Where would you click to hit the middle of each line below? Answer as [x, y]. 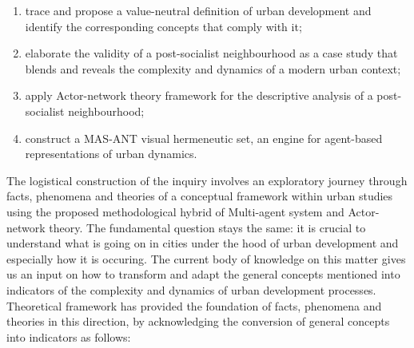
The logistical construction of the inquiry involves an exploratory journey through [207, 180]
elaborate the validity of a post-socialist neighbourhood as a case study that [211, 53]
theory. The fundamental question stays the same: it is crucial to [207, 227]
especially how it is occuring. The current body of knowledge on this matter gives [206, 258]
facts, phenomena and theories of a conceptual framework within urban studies [200, 196]
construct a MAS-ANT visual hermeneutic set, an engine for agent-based [204, 138]
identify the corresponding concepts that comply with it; [163, 26]
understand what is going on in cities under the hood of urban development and [203, 243]
